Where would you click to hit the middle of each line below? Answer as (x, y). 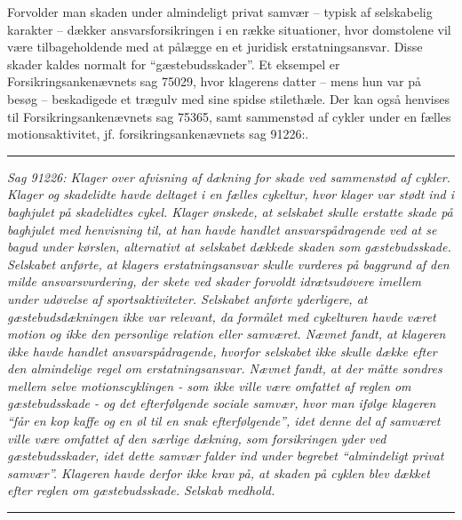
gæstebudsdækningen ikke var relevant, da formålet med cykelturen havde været (222, 316)
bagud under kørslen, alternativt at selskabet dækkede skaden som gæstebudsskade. (229, 247)
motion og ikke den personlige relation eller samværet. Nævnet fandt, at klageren (227, 334)
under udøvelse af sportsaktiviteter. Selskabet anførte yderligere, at (187, 298)
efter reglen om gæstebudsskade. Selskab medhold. (141, 490)
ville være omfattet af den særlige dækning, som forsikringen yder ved (197, 438)
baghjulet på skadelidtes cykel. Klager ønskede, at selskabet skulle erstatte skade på (230, 211)
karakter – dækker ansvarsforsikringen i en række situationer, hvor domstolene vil (229, 29)
